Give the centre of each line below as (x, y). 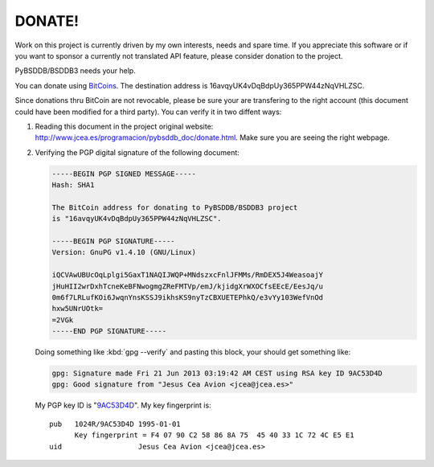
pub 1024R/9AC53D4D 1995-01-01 (115, 424)
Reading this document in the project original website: (124, 126)
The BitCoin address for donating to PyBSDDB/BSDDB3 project (175, 207)
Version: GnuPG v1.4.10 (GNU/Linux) (124, 252)
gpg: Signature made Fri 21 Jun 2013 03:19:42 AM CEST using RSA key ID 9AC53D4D (217, 373)
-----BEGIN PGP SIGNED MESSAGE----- (124, 174)
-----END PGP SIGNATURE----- (109, 331)
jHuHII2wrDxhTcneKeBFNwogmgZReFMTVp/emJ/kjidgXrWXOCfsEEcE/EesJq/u (188, 286)
